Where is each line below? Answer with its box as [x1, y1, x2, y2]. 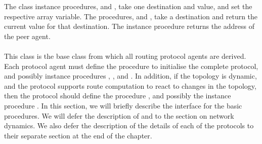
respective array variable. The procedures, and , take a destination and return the [4, 11, 258, 21]
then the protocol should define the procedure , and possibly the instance [4, 90, 231, 101]
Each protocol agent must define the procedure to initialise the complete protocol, [4, 60, 258, 71]
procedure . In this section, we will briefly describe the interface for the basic [4, 100, 242, 111]
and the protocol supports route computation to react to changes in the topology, [4, 80, 256, 91]
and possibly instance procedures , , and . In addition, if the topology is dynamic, [4, 70, 257, 81]
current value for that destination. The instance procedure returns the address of [4, 21, 254, 31]
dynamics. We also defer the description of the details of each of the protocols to [4, 120, 254, 131]
